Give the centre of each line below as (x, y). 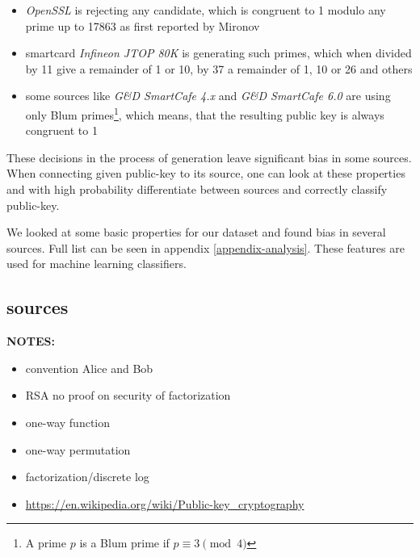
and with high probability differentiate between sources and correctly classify (197, 189)
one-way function (68, 422)
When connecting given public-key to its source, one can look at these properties (206, 173)
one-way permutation (78, 449)
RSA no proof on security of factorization (128, 395)
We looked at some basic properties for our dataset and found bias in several (196, 232)
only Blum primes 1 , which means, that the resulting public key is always (205, 113)
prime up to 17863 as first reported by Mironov (143, 25)
